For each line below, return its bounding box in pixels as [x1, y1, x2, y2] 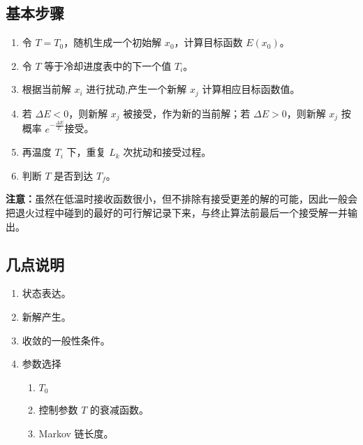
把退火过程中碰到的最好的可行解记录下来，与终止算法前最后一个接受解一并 [6, 205, 348, 219]
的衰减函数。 [90, 402, 149, 417]
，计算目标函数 [174, 35, 243, 50]
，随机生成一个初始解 [64, 35, 162, 50]
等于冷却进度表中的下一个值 [44, 58, 172, 73]
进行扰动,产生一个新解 [86, 82, 187, 96]
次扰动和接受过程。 [123, 145, 212, 159]
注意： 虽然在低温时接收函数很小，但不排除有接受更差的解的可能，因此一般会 [6, 191, 357, 206]
